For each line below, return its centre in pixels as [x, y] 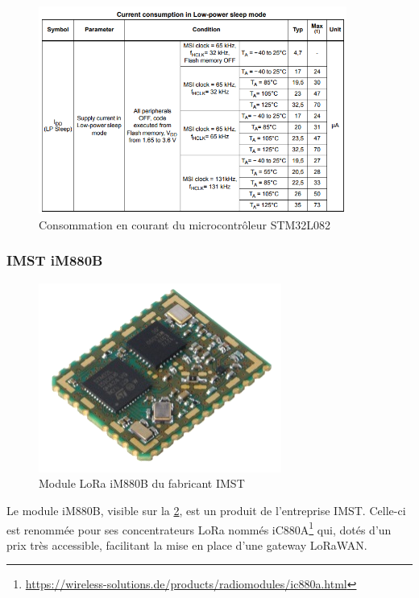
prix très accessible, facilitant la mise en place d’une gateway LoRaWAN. [187, 544]
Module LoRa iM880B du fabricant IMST [142, 483]
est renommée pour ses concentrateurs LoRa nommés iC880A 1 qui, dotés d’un [199, 528]
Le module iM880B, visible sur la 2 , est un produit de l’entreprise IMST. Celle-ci [206, 510]
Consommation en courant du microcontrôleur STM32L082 [185, 224]
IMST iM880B [55, 260]
